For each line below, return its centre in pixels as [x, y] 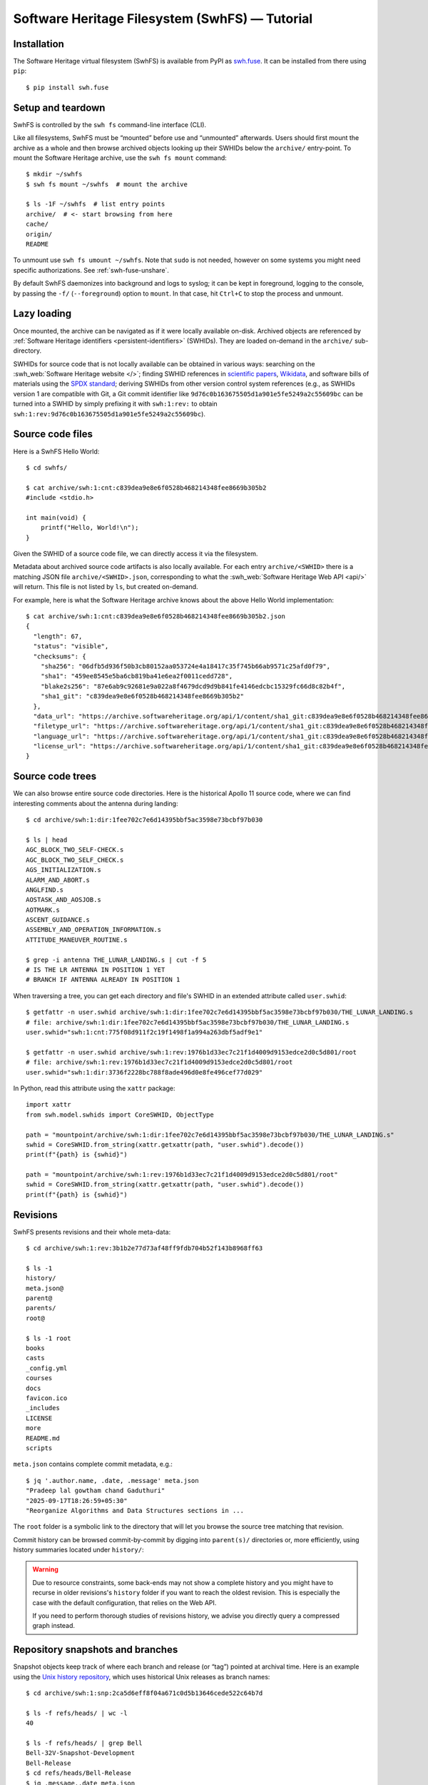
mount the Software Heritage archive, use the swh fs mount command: [120, 158]
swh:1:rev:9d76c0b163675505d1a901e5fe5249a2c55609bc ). [109, 413]
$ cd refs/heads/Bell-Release [79, 1773]
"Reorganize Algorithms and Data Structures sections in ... [135, 1510]
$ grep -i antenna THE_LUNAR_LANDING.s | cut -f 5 [116, 960]
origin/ [39, 234]
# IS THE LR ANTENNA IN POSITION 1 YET [96, 970]
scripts [39, 1448]
